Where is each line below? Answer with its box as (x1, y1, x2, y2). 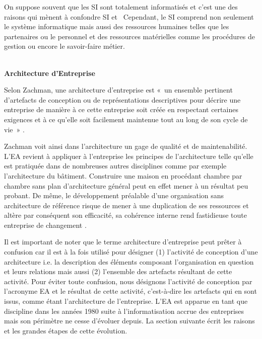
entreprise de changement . (4, 219, 87, 230)
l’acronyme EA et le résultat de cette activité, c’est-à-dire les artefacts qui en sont (4, 286, 257, 296)
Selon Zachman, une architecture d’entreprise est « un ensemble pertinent (4, 84, 233, 95)
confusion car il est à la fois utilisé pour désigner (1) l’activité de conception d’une (4, 246, 258, 257)
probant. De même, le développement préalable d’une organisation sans (4, 190, 224, 201)
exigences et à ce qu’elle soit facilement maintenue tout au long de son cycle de (4, 114, 248, 124)
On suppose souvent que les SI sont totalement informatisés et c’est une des (4, 2, 238, 12)
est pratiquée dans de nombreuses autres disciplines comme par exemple (4, 160, 227, 171)
